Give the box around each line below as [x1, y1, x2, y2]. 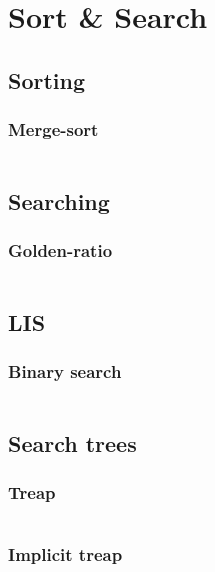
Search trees [8, 427, 137, 458]
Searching [8, 185, 110, 216]
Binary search [8, 359, 122, 384]
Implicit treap [8, 542, 123, 567]
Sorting [8, 64, 86, 95]
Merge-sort [8, 117, 99, 142]
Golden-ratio [8, 238, 113, 263]
